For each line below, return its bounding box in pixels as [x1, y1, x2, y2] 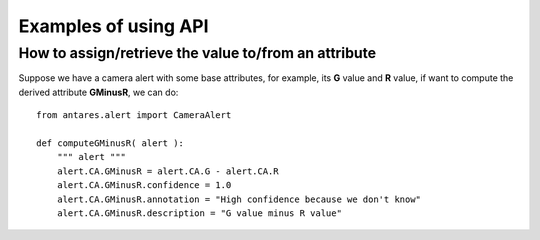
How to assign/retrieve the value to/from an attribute [18, 44, 377, 62]
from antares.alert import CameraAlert [36, 110, 232, 121]
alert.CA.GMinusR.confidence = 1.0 [56, 180, 232, 191]
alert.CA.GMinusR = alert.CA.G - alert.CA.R [56, 165, 279, 177]
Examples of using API [18, 15, 209, 37]
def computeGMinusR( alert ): [36, 137, 185, 149]
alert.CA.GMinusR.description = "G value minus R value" [56, 207, 342, 219]
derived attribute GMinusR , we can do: [18, 86, 179, 98]
